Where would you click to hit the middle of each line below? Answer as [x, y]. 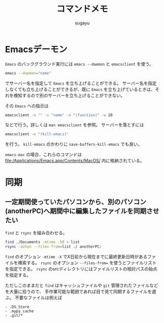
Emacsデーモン [36, 49]
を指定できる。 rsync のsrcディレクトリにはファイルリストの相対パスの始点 [81, 269]
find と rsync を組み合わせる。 [36, 233]
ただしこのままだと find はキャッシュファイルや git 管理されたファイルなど [82, 285]
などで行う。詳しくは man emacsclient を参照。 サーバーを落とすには [75, 125]
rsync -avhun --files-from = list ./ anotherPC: [53, 247]
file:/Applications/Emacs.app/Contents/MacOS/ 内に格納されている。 [75, 161]
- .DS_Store [17, 307]
